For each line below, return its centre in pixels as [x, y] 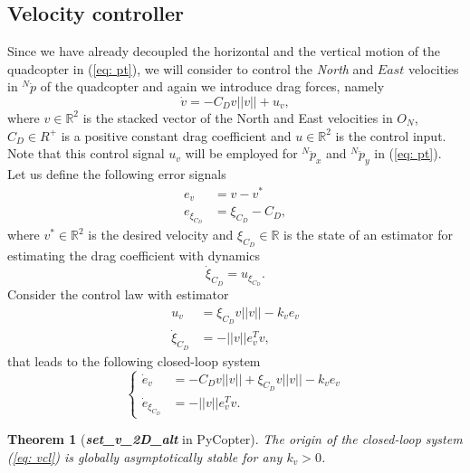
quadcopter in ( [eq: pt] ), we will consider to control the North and [191, 68]
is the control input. [391, 135]
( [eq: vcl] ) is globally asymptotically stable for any [145, 456]
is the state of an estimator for [368, 235]
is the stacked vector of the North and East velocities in [238, 117]
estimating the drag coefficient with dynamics [134, 255]
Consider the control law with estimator [118, 294]
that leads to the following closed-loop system [134, 360]
